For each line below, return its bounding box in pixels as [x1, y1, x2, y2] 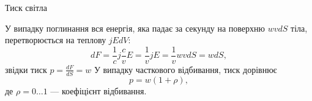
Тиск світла [5, 1, 48, 13]
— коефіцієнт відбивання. [50, 84, 147, 97]
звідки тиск [5, 63, 47, 75]
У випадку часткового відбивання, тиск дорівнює [94, 63, 277, 75]
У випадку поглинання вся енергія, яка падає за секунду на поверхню [5, 21, 266, 34]
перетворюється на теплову [5, 33, 106, 46]
